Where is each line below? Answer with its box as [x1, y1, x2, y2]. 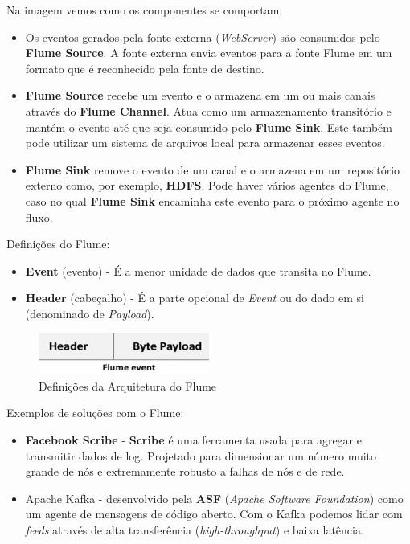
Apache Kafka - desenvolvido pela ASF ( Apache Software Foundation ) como [25, 489, 404, 506]
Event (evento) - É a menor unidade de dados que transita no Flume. [25, 262, 371, 279]
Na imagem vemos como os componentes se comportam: [6, 2, 283, 18]
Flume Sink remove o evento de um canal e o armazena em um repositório [25, 161, 400, 178]
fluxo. [25, 208, 53, 225]
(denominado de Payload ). [25, 305, 154, 321]
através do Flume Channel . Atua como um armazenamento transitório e [25, 102, 392, 119]
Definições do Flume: [6, 235, 110, 252]
